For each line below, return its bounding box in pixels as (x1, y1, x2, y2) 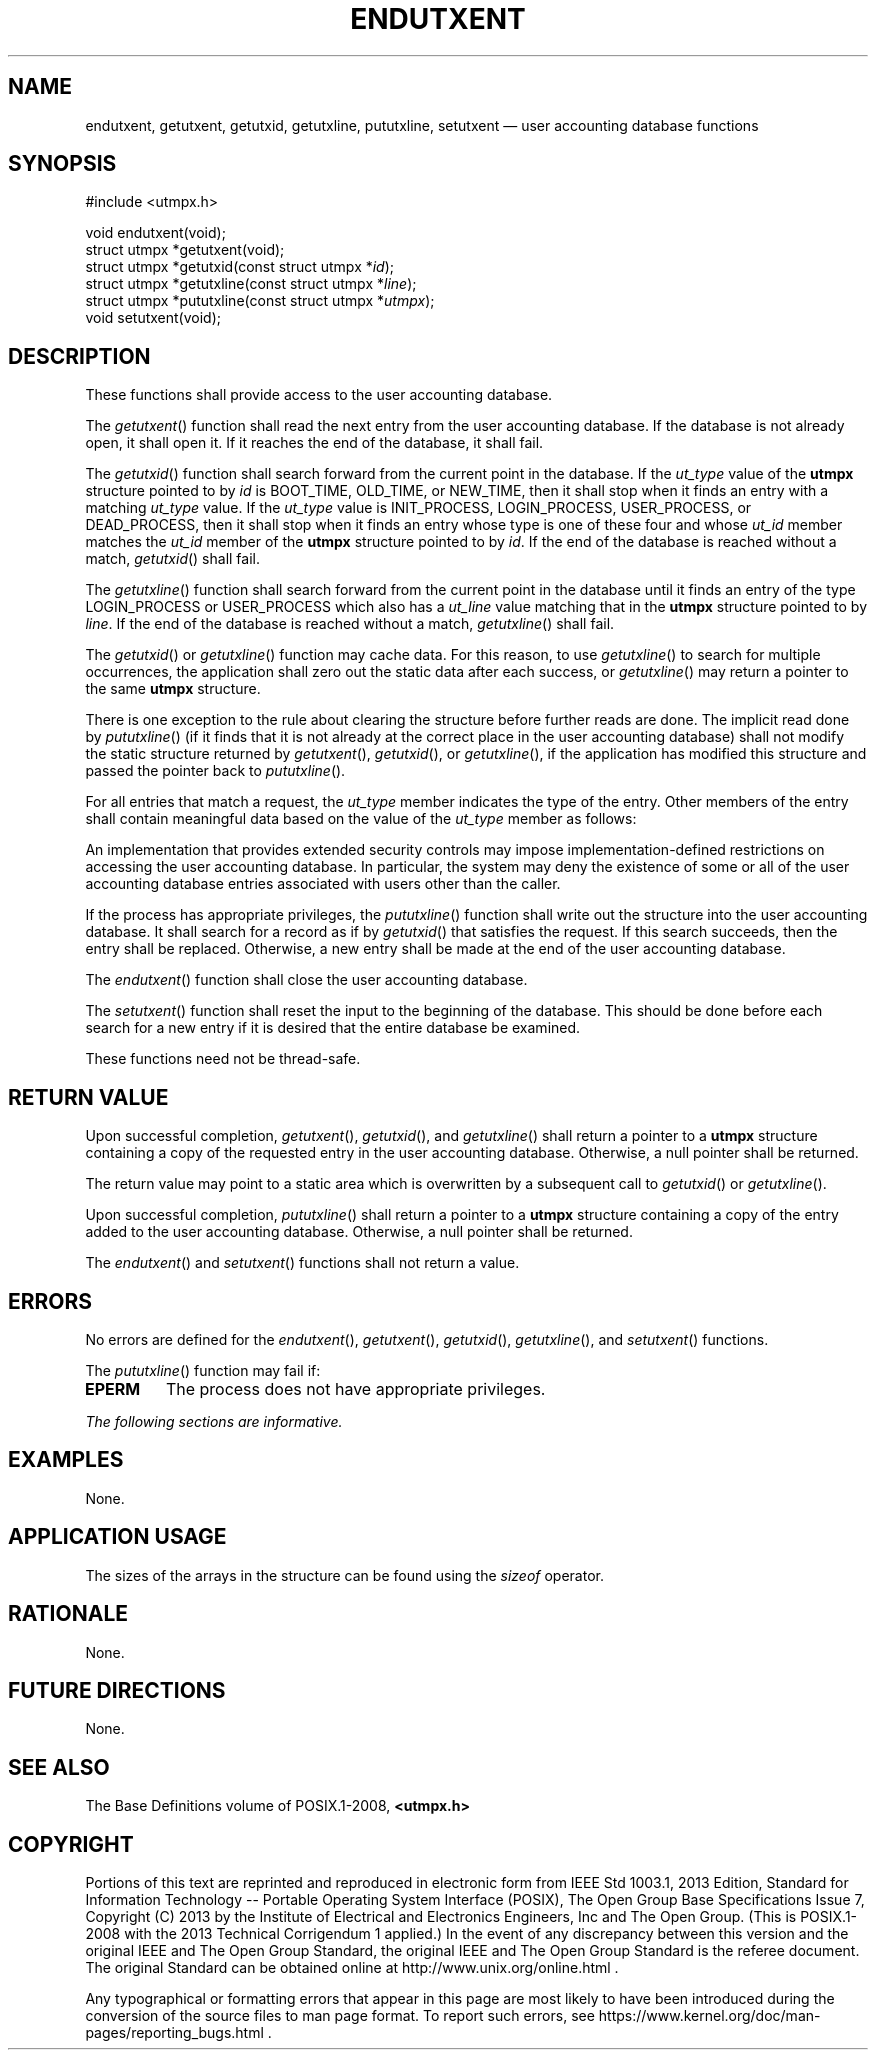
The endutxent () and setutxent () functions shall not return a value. (85, 1254, 520, 1272)
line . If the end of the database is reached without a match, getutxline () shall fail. (85, 615, 615, 633)
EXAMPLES (8, 1447, 124, 1473)
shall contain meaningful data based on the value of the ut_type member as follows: (85, 810, 637, 828)
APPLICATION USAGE (8, 1524, 227, 1550)
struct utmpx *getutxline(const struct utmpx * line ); (85, 275, 417, 293)
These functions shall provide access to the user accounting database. (85, 386, 553, 404)
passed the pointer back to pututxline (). (85, 762, 346, 780)
